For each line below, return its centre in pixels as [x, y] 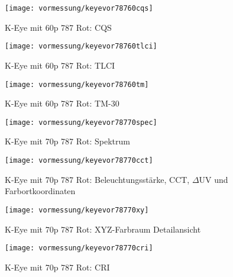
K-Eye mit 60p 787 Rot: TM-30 [62, 103]
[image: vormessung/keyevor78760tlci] [81, 46]
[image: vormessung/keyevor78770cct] [79, 160]
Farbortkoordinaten [40, 191]
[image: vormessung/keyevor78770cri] [79, 248]
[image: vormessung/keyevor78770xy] [77, 210]
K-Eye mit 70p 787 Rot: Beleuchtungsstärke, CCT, [97, 179]
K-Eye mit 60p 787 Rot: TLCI [60, 65]
